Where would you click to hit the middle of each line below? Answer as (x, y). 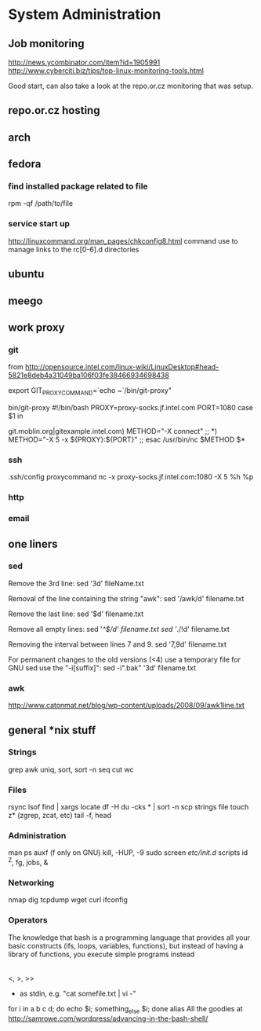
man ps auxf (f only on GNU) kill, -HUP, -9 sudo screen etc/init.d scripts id (128, 853)
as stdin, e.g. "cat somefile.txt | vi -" (78, 993)
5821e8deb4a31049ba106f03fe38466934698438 (89, 376)
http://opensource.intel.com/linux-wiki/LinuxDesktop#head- (122, 367)
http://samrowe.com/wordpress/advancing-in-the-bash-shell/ (108, 1018)
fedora (25, 164)
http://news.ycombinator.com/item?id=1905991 (84, 62)
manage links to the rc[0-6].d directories (74, 249)
